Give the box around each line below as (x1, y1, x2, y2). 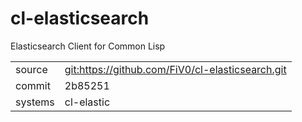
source (15, 62, 48, 76)
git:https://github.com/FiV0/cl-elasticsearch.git (64, 62, 287, 76)
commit (15, 78, 51, 92)
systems (15, 95, 55, 109)
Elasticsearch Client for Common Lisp (10, 40, 166, 52)
